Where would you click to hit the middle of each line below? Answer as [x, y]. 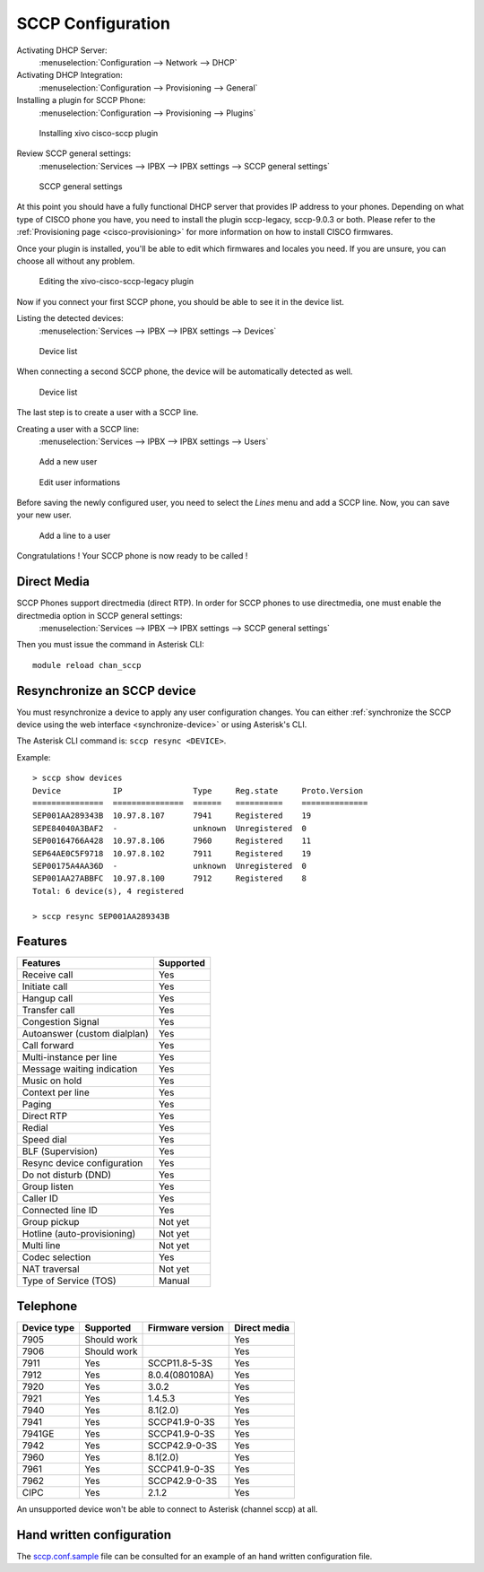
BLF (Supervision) [60, 1151]
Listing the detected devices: [70, 318]
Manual [174, 1281]
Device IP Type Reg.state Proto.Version [198, 790]
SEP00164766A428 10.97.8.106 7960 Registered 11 [172, 841]
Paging [37, 1105]
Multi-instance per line [69, 1057]
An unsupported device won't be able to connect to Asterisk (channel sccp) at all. [167, 1509]
